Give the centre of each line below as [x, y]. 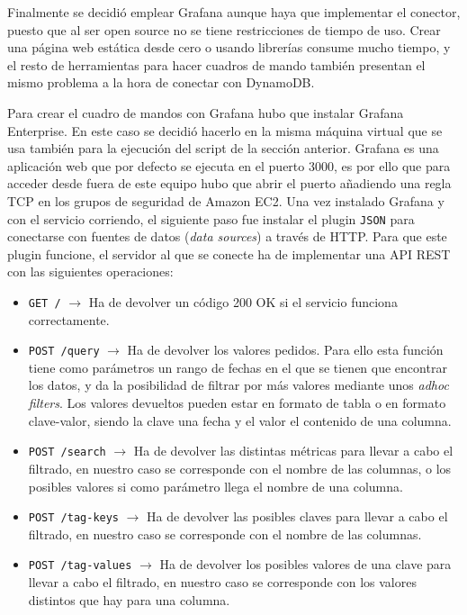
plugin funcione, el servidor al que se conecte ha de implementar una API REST [229, 253]
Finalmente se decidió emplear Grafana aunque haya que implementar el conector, [234, 12]
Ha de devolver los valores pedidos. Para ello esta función [285, 350]
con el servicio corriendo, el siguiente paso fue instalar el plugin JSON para [211, 218]
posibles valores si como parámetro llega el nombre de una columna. [216, 486]
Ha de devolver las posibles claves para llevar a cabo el [297, 516]
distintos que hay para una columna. [129, 599]
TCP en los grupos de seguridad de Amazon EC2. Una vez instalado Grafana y [226, 200]
